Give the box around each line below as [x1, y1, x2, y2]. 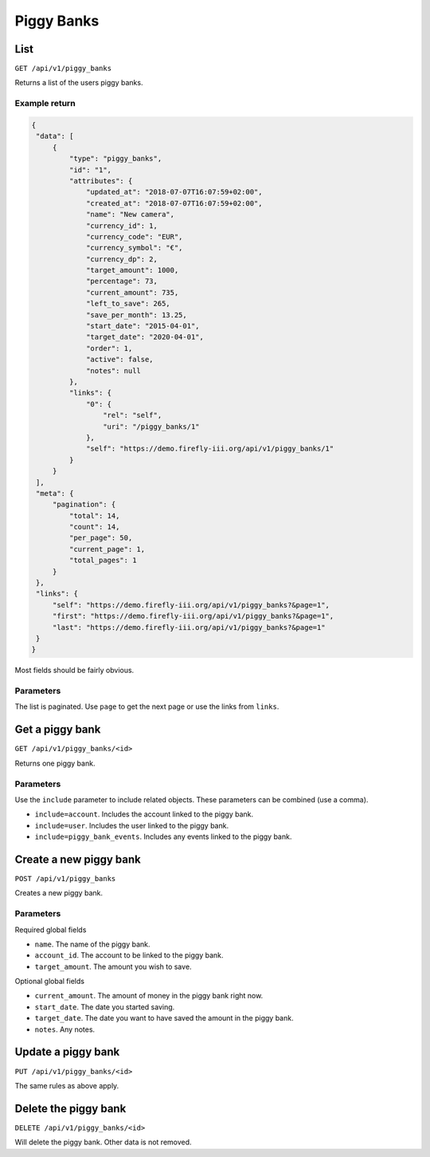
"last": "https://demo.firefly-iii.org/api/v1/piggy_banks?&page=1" [52, 623, 326, 632]
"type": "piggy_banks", [68, 154, 162, 163]
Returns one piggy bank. [14, 758, 96, 768]
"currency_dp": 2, [86, 254, 158, 263]
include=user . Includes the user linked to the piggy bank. [34, 821, 229, 830]
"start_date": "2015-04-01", [86, 321, 200, 331]
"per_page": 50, [68, 533, 133, 542]
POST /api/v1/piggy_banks [14, 874, 116, 883]
